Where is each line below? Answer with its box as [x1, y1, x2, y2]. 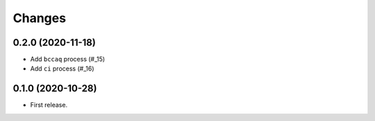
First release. [30, 101, 68, 109]
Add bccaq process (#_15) [30, 55, 106, 64]
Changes [12, 10, 66, 26]
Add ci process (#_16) [30, 64, 94, 73]
